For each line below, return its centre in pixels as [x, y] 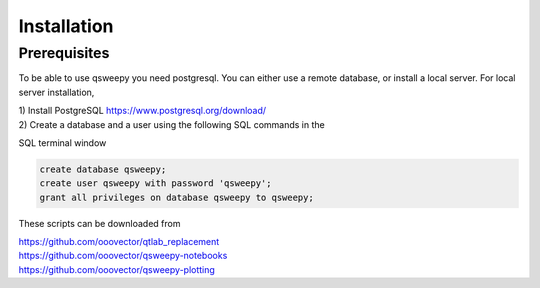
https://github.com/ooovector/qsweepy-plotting [116, 269]
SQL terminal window [62, 142]
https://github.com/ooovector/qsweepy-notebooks [123, 256]
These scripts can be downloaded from [99, 223]
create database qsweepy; [103, 169]
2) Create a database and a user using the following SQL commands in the [171, 124]
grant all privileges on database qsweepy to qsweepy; [176, 197]
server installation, [56, 92]
